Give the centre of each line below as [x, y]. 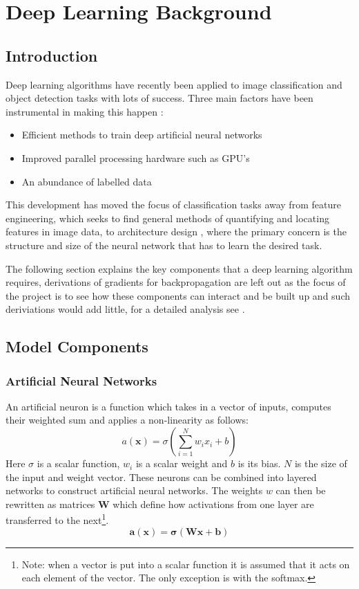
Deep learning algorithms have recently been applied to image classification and [174, 84]
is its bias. [259, 463]
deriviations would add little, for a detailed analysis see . [125, 309]
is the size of [321, 463]
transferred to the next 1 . [57, 519]
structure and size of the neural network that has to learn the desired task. [164, 245]
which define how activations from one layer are [213, 504]
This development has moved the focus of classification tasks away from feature [173, 205]
